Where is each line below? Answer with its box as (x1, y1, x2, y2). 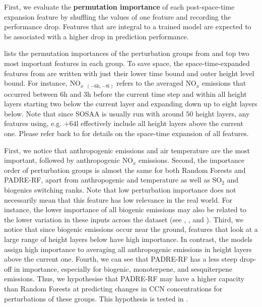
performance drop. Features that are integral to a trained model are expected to (4, 21, 251, 32)
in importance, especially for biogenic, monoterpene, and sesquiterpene (14, 263, 233, 274)
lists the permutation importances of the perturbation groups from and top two (4, 48, 249, 58)
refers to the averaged (116, 78, 183, 88)
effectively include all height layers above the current (81, 118, 243, 129)
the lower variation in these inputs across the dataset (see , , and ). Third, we (4, 214, 244, 224)
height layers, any (195, 108, 250, 118)
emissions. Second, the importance (139, 155, 244, 165)
